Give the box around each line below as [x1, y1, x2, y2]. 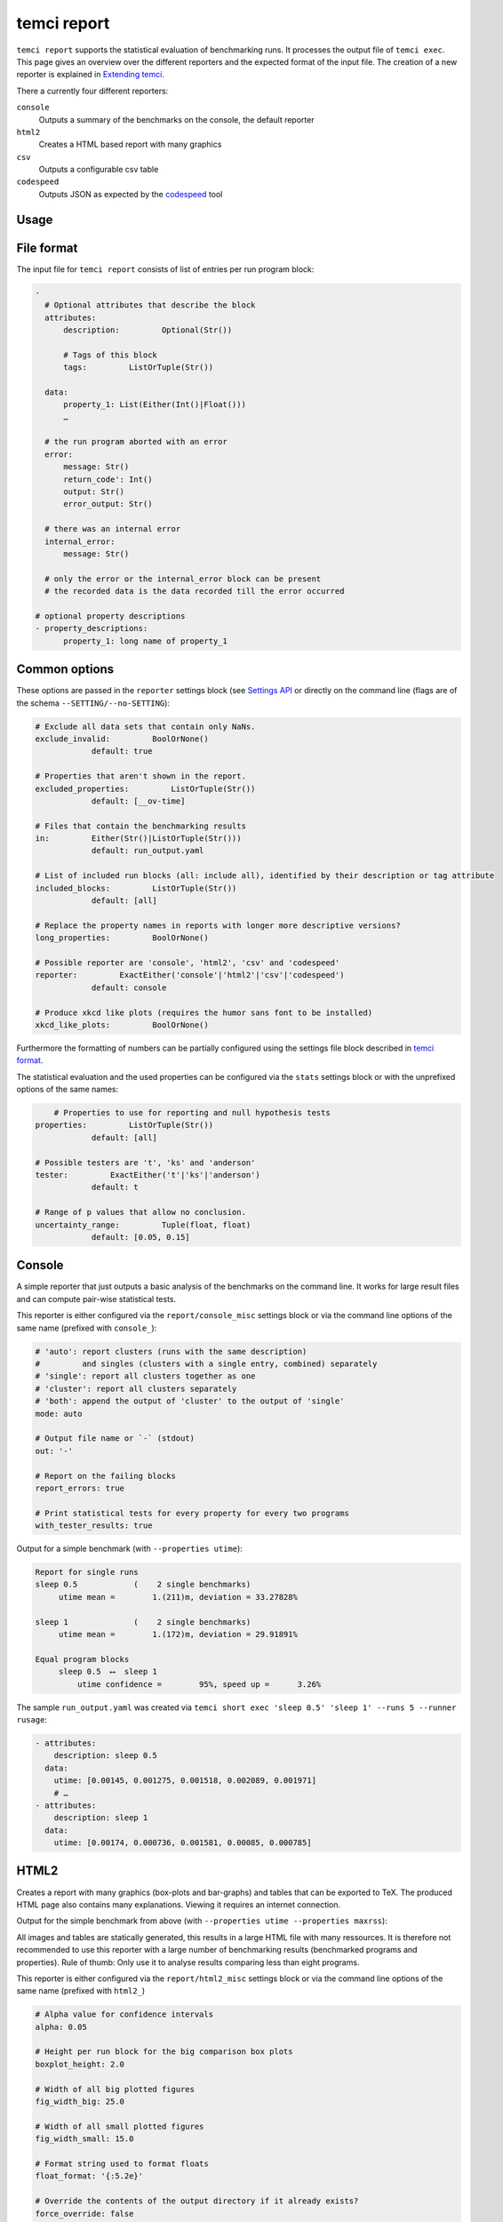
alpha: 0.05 [35, 2022, 88, 2032]
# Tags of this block [63, 349, 157, 360]
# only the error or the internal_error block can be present [44, 573, 322, 584]
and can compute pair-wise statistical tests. [16, 1293, 177, 1304]
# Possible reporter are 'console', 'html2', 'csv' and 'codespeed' [35, 957, 340, 968]
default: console [91, 982, 167, 993]
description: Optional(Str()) [63, 324, 233, 335]
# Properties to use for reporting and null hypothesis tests [53, 1107, 331, 1118]
